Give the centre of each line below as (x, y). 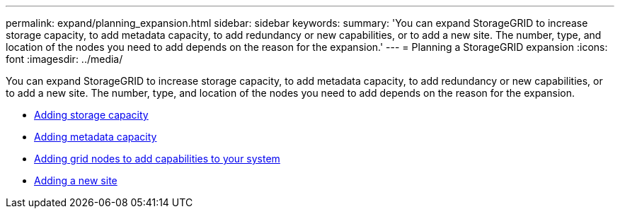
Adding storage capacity (91, 115)
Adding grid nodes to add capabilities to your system (157, 159)
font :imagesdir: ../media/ (64, 59)
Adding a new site (76, 180)
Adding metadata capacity (96, 137)
